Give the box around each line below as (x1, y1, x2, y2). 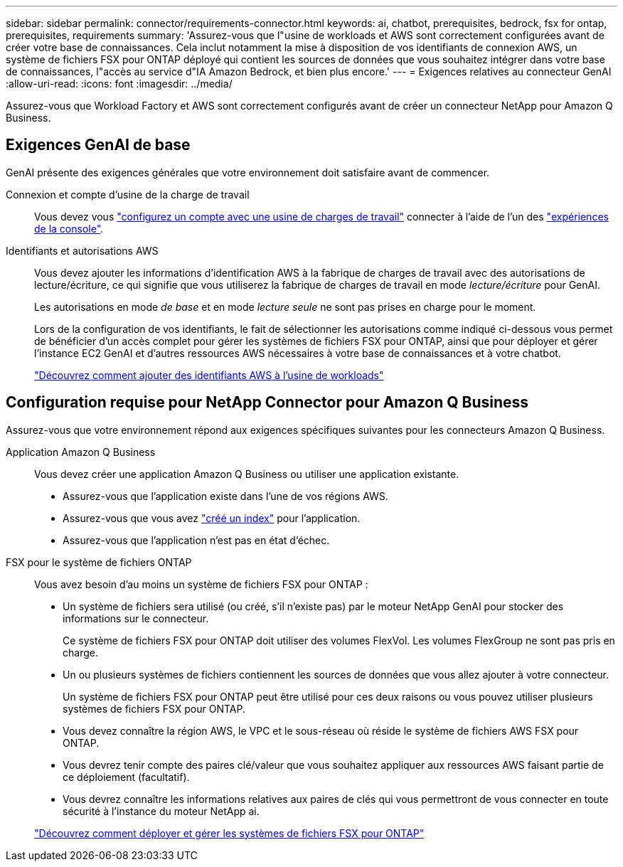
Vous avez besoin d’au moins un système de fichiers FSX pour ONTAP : (34, 578, 368, 590)
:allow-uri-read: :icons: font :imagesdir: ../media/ (6, 78, 233, 90)
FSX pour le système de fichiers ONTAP (6, 555, 192, 568)
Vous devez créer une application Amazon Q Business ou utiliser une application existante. (34, 467, 459, 480)
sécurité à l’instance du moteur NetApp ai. (63, 804, 260, 817)
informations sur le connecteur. (63, 612, 209, 624)
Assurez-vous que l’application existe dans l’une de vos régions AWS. (63, 489, 388, 502)
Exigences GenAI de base (6, 136, 191, 154)
